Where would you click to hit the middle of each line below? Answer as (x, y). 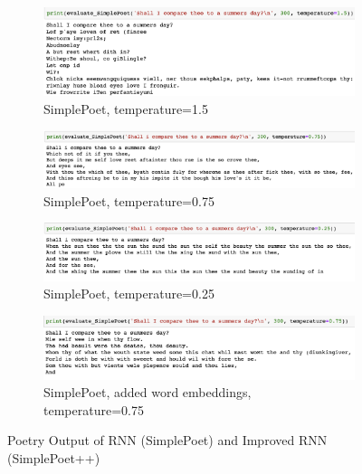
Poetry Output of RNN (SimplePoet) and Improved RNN (167, 440)
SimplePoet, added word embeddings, (148, 392)
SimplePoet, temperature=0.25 (129, 294)
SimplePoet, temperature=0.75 (129, 200)
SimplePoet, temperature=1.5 (126, 108)
